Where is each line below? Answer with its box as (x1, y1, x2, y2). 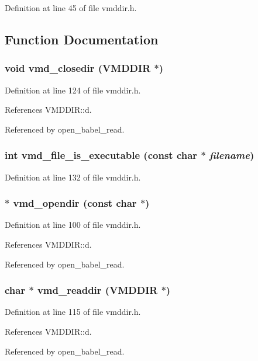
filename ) (209, 148, 254, 162)
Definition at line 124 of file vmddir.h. (5, 84, 141, 96)
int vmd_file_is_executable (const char (5, 148, 198, 162)
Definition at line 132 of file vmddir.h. (5, 171, 141, 183)
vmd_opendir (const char (13, 196, 137, 210)
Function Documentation (5, 30, 159, 48)
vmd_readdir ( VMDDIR (37, 283, 158, 297)
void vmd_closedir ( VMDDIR (5, 61, 151, 75)
